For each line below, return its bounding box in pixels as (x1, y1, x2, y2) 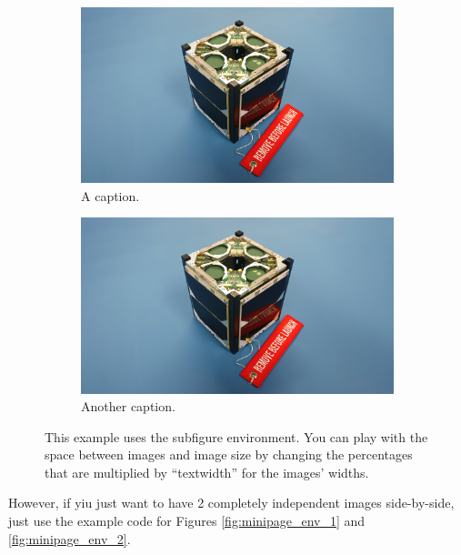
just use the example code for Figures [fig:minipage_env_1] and (8, 511, 366, 530)
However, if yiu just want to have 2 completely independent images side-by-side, (8, 493, 455, 512)
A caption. (81, 186, 140, 205)
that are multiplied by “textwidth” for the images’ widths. (45, 462, 369, 481)
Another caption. (81, 397, 175, 416)
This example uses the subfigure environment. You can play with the (45, 427, 428, 446)
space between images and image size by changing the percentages (45, 445, 413, 464)
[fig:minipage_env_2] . (8, 529, 131, 548)
